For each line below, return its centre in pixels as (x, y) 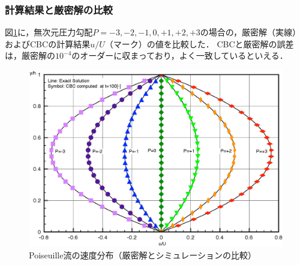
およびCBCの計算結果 (48, 43)
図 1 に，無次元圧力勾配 (49, 32)
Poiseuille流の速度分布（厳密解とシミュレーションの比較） (142, 255)
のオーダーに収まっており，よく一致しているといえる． (180, 55)
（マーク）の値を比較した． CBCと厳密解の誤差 (199, 43)
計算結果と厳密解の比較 (59, 9)
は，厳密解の (30, 55)
